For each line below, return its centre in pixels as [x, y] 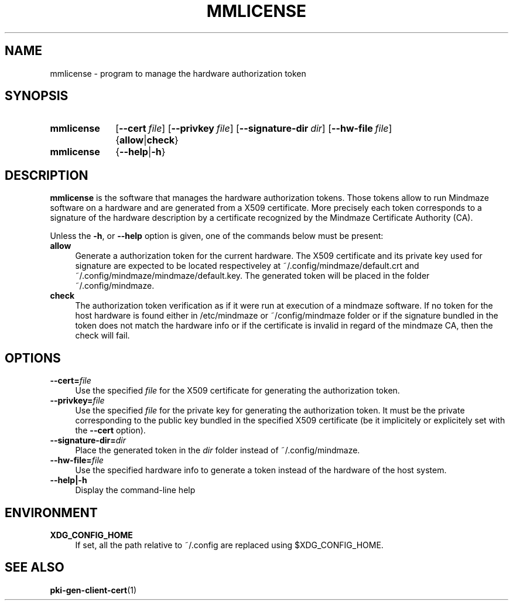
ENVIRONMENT [51, 512]
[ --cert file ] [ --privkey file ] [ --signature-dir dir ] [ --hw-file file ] [254, 129]
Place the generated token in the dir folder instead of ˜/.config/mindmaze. [218, 450]
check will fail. [102, 336]
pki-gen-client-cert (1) [93, 590]
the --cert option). [110, 430]
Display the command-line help [135, 490]
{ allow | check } [147, 140]
